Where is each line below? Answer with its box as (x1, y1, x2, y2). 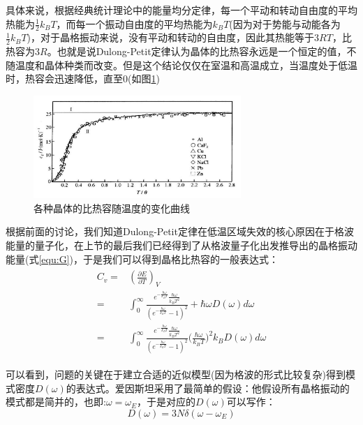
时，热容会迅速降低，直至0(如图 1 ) (6, 71, 160, 86)
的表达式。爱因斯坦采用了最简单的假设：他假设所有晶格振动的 (66, 380, 350, 395)
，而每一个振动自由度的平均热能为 (56, 16, 213, 31)
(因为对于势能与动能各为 (229, 16, 341, 31)
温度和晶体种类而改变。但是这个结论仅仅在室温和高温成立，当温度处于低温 (15, 57, 357, 72)
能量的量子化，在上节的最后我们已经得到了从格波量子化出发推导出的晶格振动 (6, 238, 357, 253)
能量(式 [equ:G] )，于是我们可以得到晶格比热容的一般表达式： (6, 251, 279, 266)
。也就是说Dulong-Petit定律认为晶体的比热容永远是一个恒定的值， (47, 44, 347, 59)
